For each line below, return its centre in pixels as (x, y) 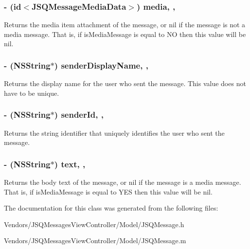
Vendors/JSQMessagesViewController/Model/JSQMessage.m (95, 240)
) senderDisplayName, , (101, 65)
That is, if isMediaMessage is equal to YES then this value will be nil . (108, 191)
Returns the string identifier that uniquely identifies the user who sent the (114, 133)
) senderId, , (79, 115)
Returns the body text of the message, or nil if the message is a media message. (123, 182)
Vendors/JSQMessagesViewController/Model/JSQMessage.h (94, 224)
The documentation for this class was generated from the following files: (111, 208)
